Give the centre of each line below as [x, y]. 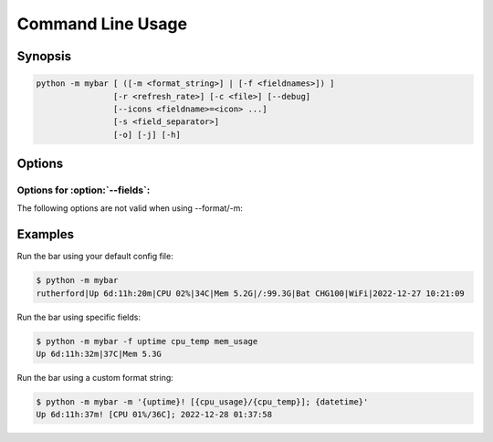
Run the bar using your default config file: [95, 257]
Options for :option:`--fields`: [84, 190]
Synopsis [44, 56]
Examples [46, 234]
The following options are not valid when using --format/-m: [130, 208]
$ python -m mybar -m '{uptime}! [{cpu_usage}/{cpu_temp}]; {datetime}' [202, 402]
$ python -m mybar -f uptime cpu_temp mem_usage [147, 341]
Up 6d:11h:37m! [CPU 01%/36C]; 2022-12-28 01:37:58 [154, 415]
